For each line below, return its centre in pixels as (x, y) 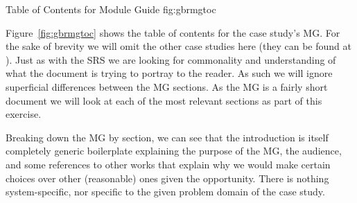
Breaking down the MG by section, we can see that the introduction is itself (167, 137)
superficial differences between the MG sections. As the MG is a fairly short (167, 86)
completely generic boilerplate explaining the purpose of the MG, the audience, (174, 151)
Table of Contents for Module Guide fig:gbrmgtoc (111, 9)
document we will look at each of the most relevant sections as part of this (164, 100)
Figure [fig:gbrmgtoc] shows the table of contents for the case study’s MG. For (173, 32)
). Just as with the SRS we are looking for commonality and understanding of (171, 59)
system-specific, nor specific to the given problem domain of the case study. (165, 192)
